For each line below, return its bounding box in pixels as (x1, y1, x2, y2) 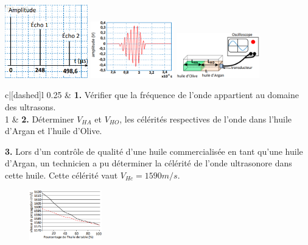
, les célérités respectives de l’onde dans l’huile (119, 112, 292, 125)
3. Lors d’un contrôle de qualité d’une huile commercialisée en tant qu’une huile (5, 144, 303, 157)
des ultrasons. (5, 100, 56, 113)
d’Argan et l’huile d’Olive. (5, 124, 102, 137)
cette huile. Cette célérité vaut (5, 168, 118, 181)
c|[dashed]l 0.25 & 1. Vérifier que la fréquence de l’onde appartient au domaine (5, 88, 299, 101)
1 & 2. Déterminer (5, 112, 74, 125)
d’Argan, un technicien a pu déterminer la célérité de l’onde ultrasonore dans (5, 157, 292, 169)
